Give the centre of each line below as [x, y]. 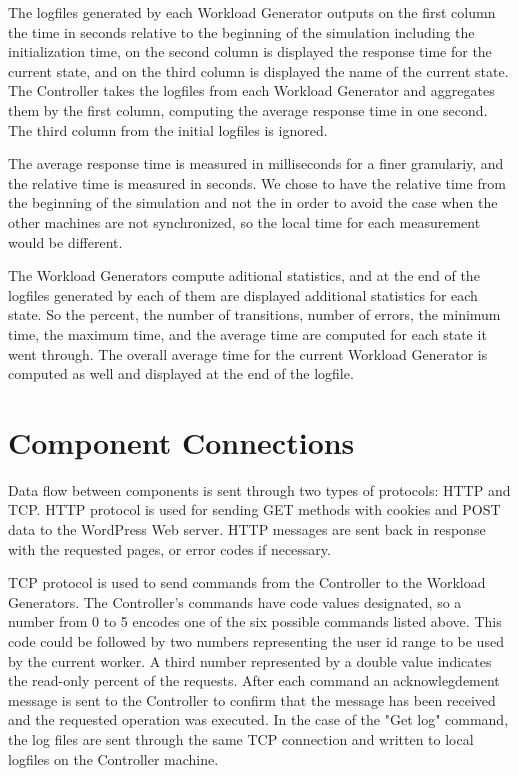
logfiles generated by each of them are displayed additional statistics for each [243, 294]
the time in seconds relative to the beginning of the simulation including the [241, 31]
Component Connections [181, 441]
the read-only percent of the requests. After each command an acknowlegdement [254, 680]
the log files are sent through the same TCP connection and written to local [241, 738]
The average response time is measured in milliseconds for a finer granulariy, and [256, 163]
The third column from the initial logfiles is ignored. [168, 129]
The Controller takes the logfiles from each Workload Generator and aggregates [251, 90]
